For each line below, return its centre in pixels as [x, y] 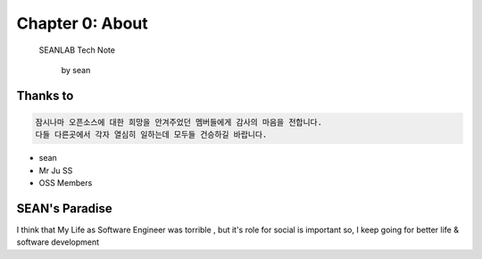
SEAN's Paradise [65, 209]
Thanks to [45, 95]
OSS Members [66, 183]
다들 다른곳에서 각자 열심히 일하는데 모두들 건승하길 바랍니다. [151, 135]
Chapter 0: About [83, 23]
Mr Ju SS [56, 171]
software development [58, 242]
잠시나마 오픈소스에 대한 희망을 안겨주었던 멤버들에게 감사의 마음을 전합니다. [179, 122]
